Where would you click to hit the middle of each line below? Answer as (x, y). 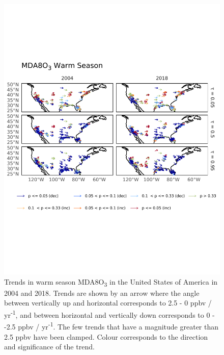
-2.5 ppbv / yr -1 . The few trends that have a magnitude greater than (111, 326)
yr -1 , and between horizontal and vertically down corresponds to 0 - (109, 314)
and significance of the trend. (49, 347)
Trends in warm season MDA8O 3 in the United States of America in (111, 282)
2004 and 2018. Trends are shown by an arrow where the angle (102, 293)
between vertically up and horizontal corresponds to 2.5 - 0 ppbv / (108, 303)
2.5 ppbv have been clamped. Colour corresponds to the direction (106, 336)
